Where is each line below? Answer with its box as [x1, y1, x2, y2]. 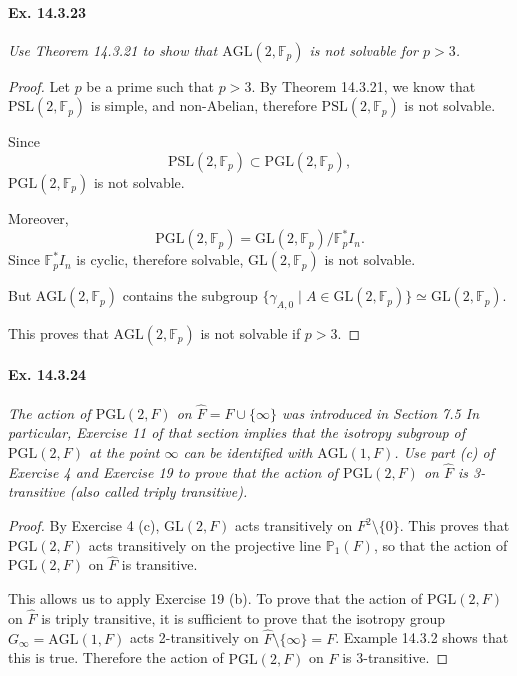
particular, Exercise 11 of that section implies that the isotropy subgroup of [8, 422, 466, 443]
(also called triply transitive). [69, 481, 248, 502]
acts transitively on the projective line [88, 534, 322, 555]
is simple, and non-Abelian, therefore [90, 95, 317, 116]
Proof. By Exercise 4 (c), [8, 515, 160, 536]
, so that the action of [373, 534, 508, 555]
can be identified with [183, 442, 313, 463]
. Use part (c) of [394, 442, 495, 463]
